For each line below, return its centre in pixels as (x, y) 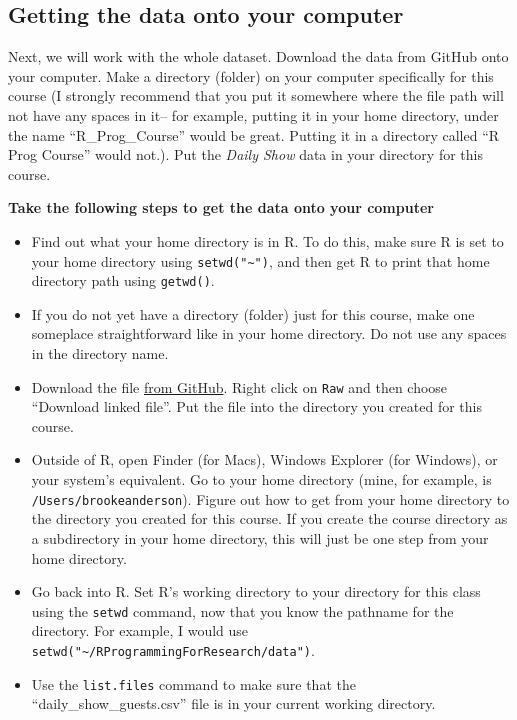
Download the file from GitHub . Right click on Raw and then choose (239, 386)
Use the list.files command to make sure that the (193, 683)
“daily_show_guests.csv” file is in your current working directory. (233, 703)
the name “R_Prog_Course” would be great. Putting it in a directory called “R (254, 134)
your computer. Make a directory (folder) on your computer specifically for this (251, 75)
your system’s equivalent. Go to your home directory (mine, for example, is (261, 479)
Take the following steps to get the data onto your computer (221, 207)
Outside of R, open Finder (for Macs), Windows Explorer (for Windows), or (264, 459)
